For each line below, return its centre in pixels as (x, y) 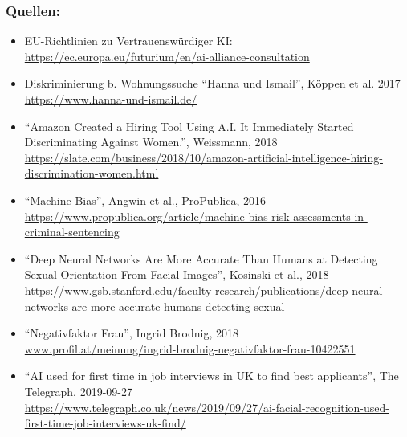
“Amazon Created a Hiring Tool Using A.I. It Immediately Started (189, 126)
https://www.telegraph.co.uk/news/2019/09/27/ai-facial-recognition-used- (207, 407)
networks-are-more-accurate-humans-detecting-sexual (155, 306)
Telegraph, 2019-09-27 (79, 391)
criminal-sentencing (72, 232)
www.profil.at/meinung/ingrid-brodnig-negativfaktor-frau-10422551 (190, 348)
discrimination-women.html (92, 173)
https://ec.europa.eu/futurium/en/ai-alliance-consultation (167, 56)
